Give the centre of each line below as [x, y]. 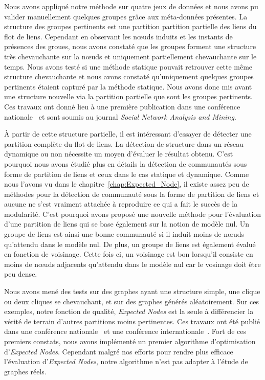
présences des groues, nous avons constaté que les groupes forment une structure [130, 46]
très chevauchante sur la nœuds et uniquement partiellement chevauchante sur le [130, 56]
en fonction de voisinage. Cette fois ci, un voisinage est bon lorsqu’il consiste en [129, 254]
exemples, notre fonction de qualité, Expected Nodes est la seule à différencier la [129, 311]
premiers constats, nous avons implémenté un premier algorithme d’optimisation [130, 341]
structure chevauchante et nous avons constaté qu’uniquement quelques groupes [129, 76]
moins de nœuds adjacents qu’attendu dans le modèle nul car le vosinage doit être [132, 264]
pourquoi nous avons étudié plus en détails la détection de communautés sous [126, 163]
